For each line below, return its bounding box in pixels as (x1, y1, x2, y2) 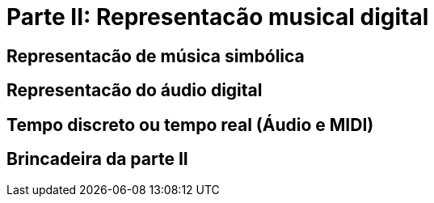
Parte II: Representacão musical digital (6, 3, 429, 31)
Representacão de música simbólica (6, 45, 305, 66)
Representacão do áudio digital (6, 80, 263, 101)
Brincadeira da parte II (6, 149, 188, 170)
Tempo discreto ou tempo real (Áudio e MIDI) (6, 114, 374, 135)
